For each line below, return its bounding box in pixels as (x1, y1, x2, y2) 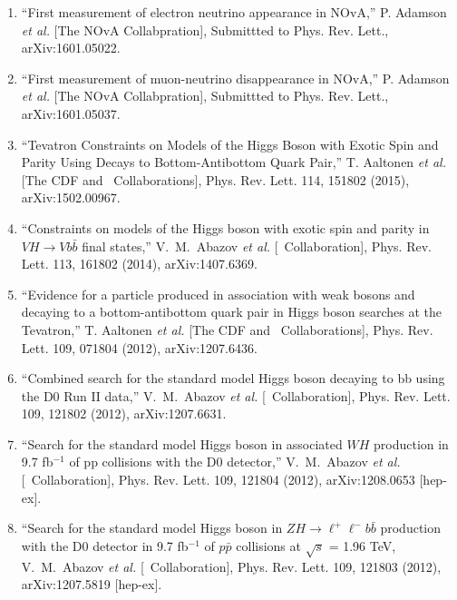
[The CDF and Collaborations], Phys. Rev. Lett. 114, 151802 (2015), (21, 170, 410, 189)
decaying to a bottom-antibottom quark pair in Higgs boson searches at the (21, 302, 442, 321)
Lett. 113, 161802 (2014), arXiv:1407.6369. (21, 254, 258, 273)
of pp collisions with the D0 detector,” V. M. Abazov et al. (69, 452, 401, 471)
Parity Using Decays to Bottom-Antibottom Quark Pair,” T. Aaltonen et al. (21, 152, 446, 172)
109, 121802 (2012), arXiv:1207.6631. (21, 404, 227, 423)
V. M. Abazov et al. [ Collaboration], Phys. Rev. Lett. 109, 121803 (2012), (21, 556, 442, 575)
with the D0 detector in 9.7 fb (21, 536, 189, 555)
